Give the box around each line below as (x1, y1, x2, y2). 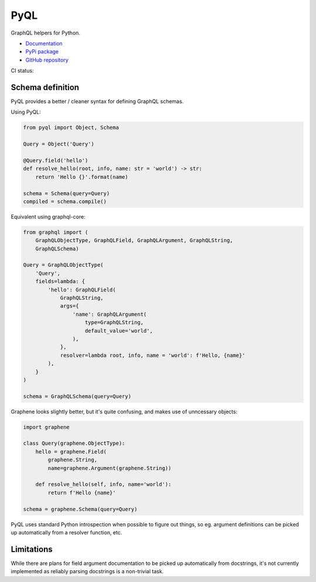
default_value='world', (85, 327, 153, 334)
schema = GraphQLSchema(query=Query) (23, 393, 132, 400)
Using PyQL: (11, 108, 41, 115)
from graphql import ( (23, 229, 88, 236)
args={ (60, 302, 79, 309)
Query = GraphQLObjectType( (23, 261, 104, 268)
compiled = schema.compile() (23, 198, 107, 205)
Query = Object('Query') (23, 141, 95, 148)
